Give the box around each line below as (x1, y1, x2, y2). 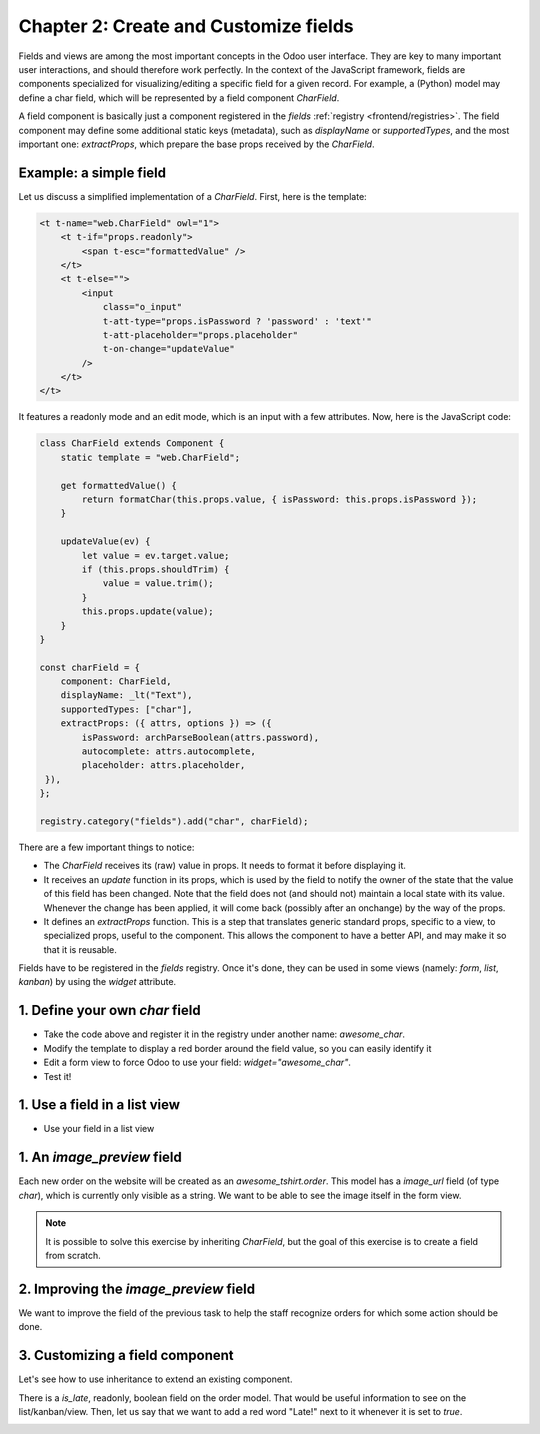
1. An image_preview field (18, 1149, 182, 1166)
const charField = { (39, 661, 140, 673)
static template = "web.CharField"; (60, 451, 240, 463)
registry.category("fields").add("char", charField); (39, 815, 309, 827)
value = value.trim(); (102, 578, 214, 589)
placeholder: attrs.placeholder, (81, 760, 246, 771)
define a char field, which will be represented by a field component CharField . (18, 91, 340, 104)
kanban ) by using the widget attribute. (18, 976, 177, 988)
